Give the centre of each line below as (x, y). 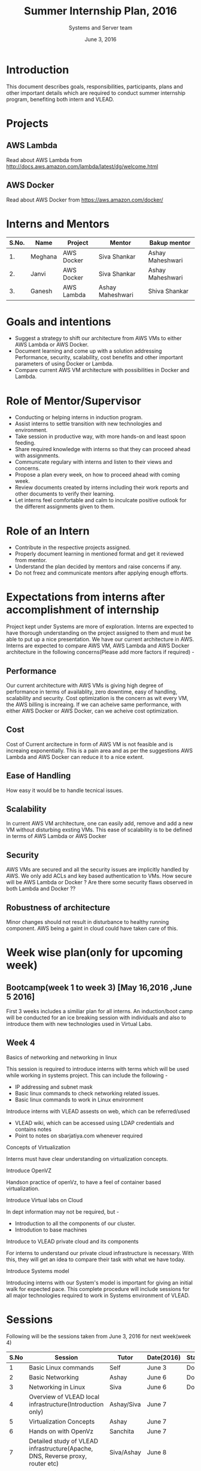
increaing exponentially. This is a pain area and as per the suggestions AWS (100, 750)
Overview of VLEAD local (64, 1397)
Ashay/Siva (125, 1404)
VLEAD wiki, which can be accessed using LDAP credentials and (95, 1122)
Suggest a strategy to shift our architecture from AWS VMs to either (98, 338)
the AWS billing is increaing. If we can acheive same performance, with (94, 704)
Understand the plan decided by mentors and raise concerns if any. (98, 567)
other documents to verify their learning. (65, 494)
